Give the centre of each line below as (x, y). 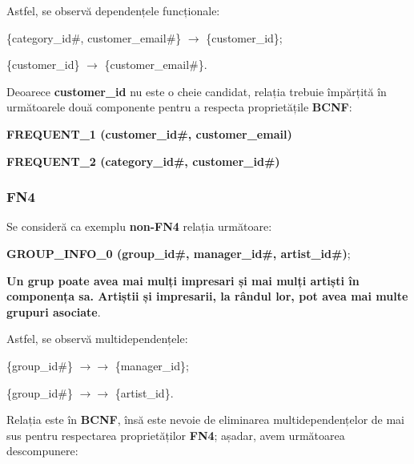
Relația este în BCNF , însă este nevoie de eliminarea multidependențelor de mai (206, 420)
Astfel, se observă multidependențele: (97, 339)
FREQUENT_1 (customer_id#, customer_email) (149, 133)
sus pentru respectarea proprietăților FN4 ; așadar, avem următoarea (176, 435)
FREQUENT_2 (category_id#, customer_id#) (143, 161)
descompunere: (42, 451)
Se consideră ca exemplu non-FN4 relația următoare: (139, 226)
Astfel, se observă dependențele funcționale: (113, 10)
